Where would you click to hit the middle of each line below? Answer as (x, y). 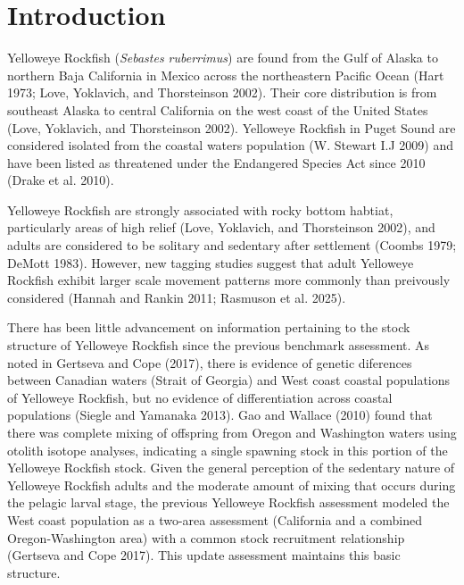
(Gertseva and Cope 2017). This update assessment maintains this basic (204, 555)
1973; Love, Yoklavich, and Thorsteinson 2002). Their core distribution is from (222, 92)
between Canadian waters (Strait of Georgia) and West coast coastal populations (229, 380)
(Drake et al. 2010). (61, 180)
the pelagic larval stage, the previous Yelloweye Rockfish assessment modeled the (228, 502)
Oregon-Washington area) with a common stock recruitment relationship (206, 537)
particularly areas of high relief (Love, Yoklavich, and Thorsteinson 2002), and (221, 227)
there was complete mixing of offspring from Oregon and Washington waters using (232, 432)
